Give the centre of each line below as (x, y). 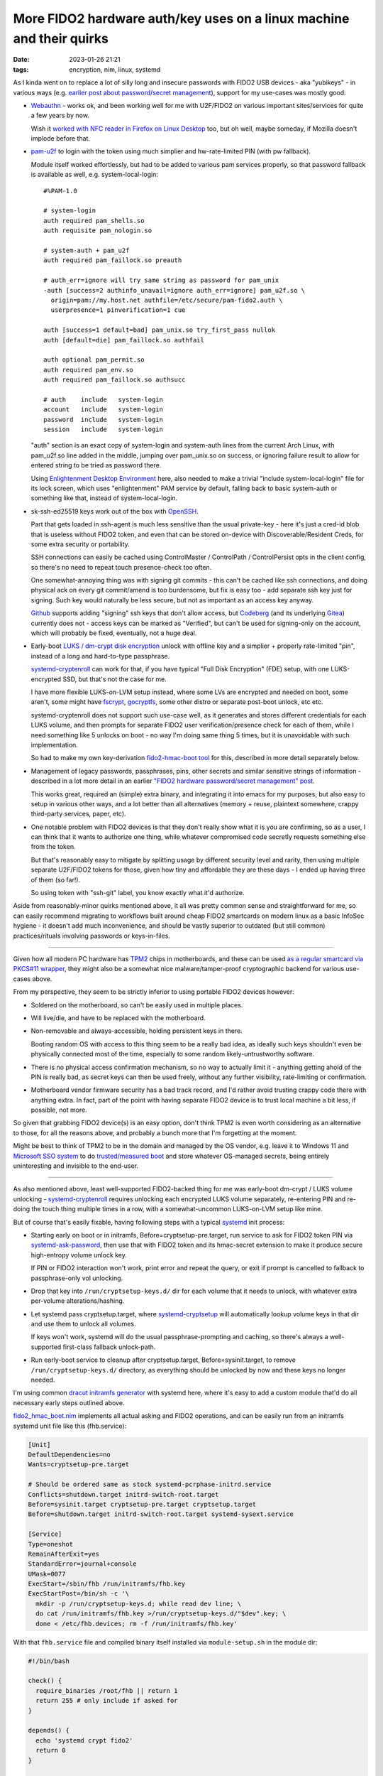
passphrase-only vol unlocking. (77, 1278)
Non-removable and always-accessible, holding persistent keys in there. (137, 1031)
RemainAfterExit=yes (63, 1554)
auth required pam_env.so (89, 370)
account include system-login (103, 410)
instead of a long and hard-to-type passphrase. (100, 656)
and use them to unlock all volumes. (83, 1324)
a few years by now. (60, 115)
